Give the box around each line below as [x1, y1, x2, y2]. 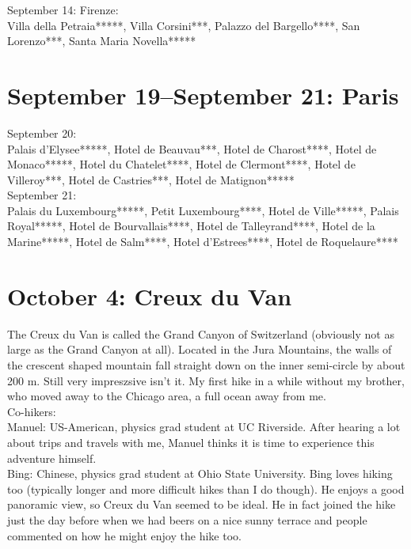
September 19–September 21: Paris [7, 78, 399, 111]
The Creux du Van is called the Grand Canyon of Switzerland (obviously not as [7, 325, 394, 342]
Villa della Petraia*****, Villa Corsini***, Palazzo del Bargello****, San [7, 17, 360, 33]
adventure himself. [7, 449, 97, 466]
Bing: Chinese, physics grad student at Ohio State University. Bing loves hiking [7, 465, 393, 482]
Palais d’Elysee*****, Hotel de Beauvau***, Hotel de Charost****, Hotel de [7, 140, 377, 157]
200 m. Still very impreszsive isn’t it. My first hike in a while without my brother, [7, 372, 405, 388]
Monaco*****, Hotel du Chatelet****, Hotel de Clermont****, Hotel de [7, 156, 356, 172]
